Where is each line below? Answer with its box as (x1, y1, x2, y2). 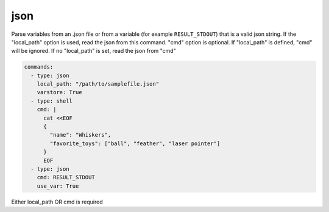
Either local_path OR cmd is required (11, 198, 103, 205)
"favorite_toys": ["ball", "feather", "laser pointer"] (49, 140, 221, 147)
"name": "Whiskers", (49, 131, 111, 138)
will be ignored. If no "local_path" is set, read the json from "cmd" (11, 47, 176, 55)
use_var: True (37, 182, 79, 190)
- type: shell (30, 97, 73, 104)
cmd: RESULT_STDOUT (37, 174, 96, 181)
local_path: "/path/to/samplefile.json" (37, 81, 160, 87)
